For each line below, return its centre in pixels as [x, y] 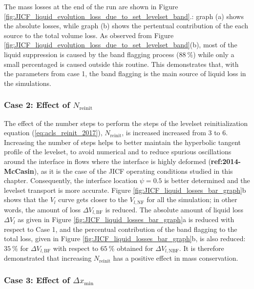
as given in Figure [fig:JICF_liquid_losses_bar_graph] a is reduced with [126, 219]
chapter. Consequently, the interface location [71, 180]
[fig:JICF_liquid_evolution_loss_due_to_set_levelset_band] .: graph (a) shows [124, 16]
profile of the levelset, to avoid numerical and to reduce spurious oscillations [118, 152]
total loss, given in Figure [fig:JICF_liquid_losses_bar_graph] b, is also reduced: [125, 238]
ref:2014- [226, 161]
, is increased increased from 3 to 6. [175, 133]
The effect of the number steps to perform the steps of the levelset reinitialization [126, 123]
